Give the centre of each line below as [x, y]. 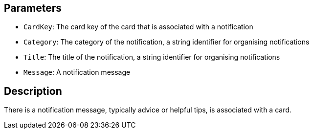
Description [33, 91]
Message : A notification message [77, 72]
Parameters [33, 8]
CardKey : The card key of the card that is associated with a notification [138, 27]
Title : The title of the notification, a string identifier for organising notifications [152, 57]
